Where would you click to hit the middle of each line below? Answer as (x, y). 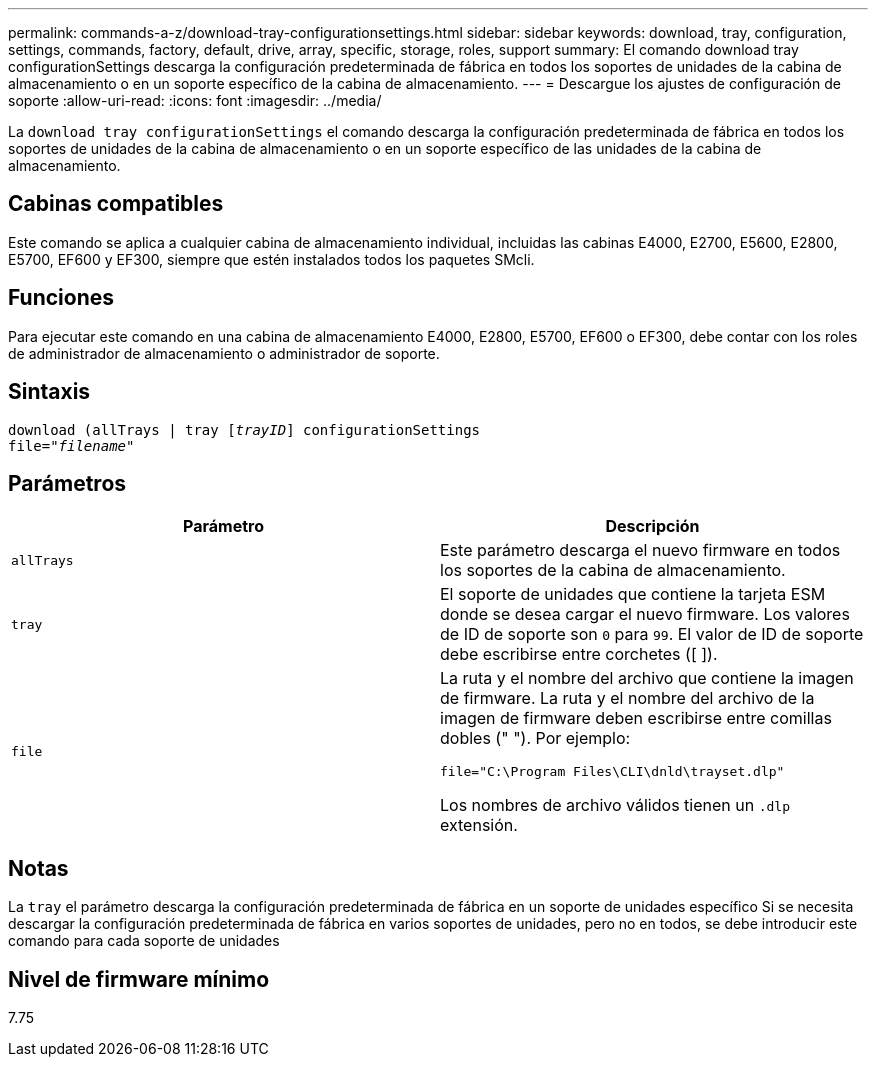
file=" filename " (71, 445)
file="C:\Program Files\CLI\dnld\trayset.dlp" (612, 772)
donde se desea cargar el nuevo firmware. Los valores (645, 614)
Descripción (652, 526)
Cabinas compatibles (116, 204)
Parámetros (67, 483)
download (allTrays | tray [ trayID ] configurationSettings (244, 429)
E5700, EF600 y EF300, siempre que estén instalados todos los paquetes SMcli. (271, 259)
